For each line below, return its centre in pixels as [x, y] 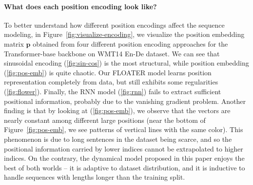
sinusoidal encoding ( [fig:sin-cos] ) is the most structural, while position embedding [126, 63]
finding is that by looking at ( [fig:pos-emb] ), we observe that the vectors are [117, 110]
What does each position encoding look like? [80, 6]
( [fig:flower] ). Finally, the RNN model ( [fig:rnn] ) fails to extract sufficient [113, 91]
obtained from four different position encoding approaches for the [130, 43]
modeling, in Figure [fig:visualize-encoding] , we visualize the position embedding [124, 34]
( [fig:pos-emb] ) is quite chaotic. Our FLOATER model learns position [108, 72]
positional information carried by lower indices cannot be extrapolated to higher [124, 148]
